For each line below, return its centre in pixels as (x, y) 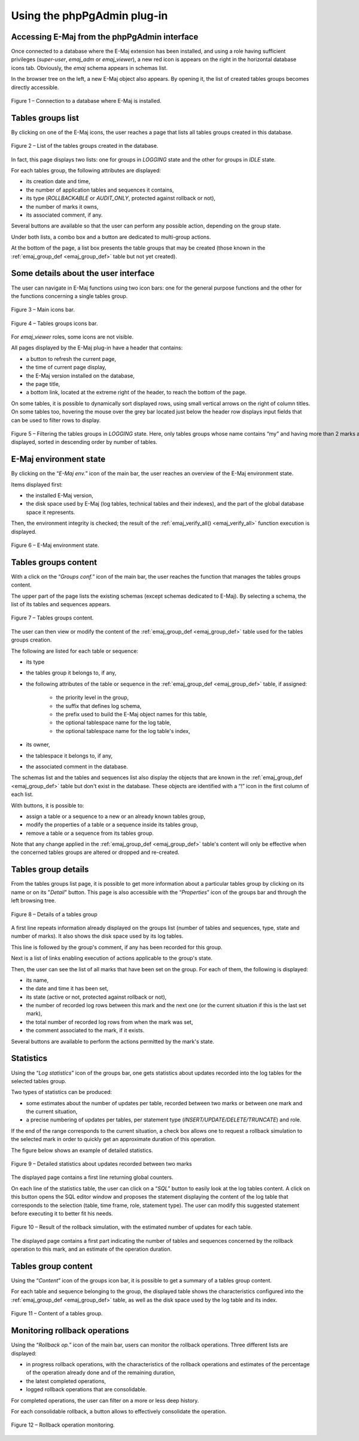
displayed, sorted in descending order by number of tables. (84, 442)
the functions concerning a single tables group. (69, 296)
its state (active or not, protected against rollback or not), (96, 997)
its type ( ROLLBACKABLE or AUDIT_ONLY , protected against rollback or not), (121, 198)
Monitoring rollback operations (70, 1331)
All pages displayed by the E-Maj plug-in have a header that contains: (97, 348)
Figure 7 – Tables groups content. (52, 618)
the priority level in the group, (92, 698)
